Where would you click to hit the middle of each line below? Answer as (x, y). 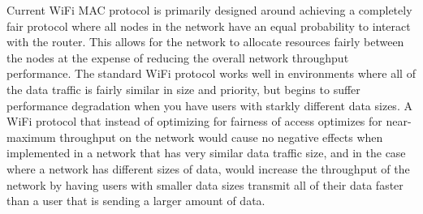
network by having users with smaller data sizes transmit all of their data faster (205, 184)
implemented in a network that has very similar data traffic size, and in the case (206, 153)
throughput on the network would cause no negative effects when (221, 137)
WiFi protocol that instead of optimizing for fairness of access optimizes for (194, 121)
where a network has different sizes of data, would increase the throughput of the (208, 168)
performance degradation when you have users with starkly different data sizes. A (209, 105)
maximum (31, 137)
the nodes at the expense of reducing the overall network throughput (178, 57)
